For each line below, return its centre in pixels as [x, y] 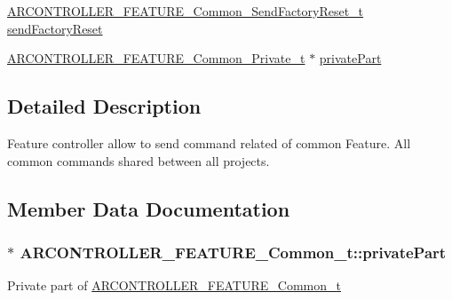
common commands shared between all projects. [139, 160]
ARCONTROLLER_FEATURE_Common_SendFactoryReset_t [186, 11]
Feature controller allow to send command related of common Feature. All [209, 142]
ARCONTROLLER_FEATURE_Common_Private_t [156, 58]
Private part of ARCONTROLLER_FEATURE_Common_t [174, 285]
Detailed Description [104, 106]
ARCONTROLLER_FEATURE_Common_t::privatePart [233, 252]
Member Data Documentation [149, 208]
